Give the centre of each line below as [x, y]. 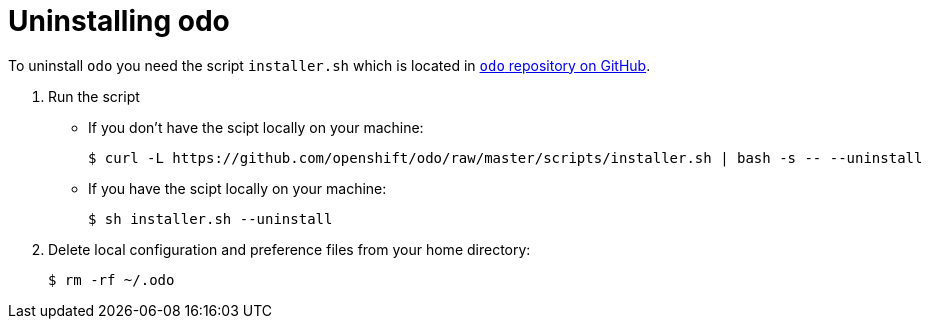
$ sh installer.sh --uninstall [210, 218]
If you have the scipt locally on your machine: [237, 188]
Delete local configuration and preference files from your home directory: [289, 249]
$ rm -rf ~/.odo [111, 279]
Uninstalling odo [119, 21]
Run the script [94, 96]
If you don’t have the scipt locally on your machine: [256, 127]
